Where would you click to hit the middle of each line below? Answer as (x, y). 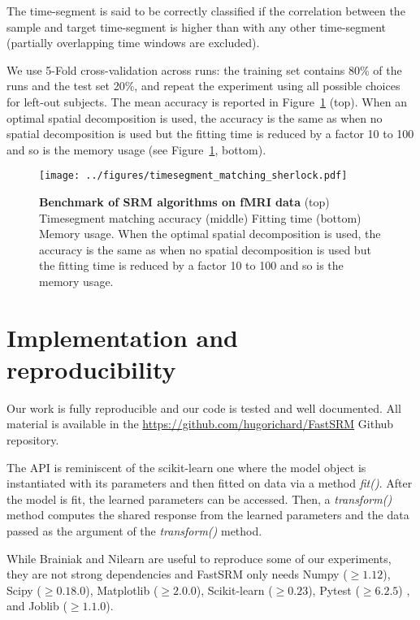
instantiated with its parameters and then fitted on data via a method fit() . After (210, 483)
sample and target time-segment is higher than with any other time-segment (197, 26)
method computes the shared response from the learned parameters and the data (208, 515)
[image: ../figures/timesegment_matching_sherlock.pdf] (193, 176)
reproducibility (91, 369)
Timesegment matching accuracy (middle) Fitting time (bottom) (200, 217)
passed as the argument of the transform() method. (134, 531)
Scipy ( (24, 590)
